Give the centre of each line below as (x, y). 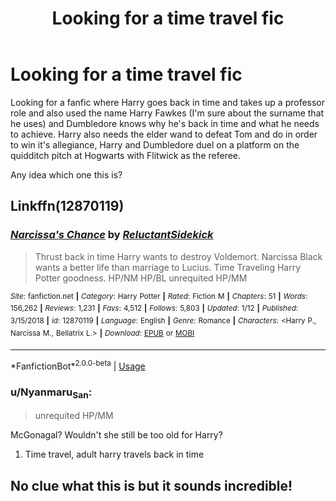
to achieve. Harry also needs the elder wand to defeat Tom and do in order (164, 134)
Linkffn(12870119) (67, 206)
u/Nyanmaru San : (51, 393)
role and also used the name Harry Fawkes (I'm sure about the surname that (167, 113)
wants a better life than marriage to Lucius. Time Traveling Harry (168, 267)
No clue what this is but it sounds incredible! (151, 485)
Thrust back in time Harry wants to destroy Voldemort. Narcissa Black (178, 256)
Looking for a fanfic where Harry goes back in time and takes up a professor (168, 102)
